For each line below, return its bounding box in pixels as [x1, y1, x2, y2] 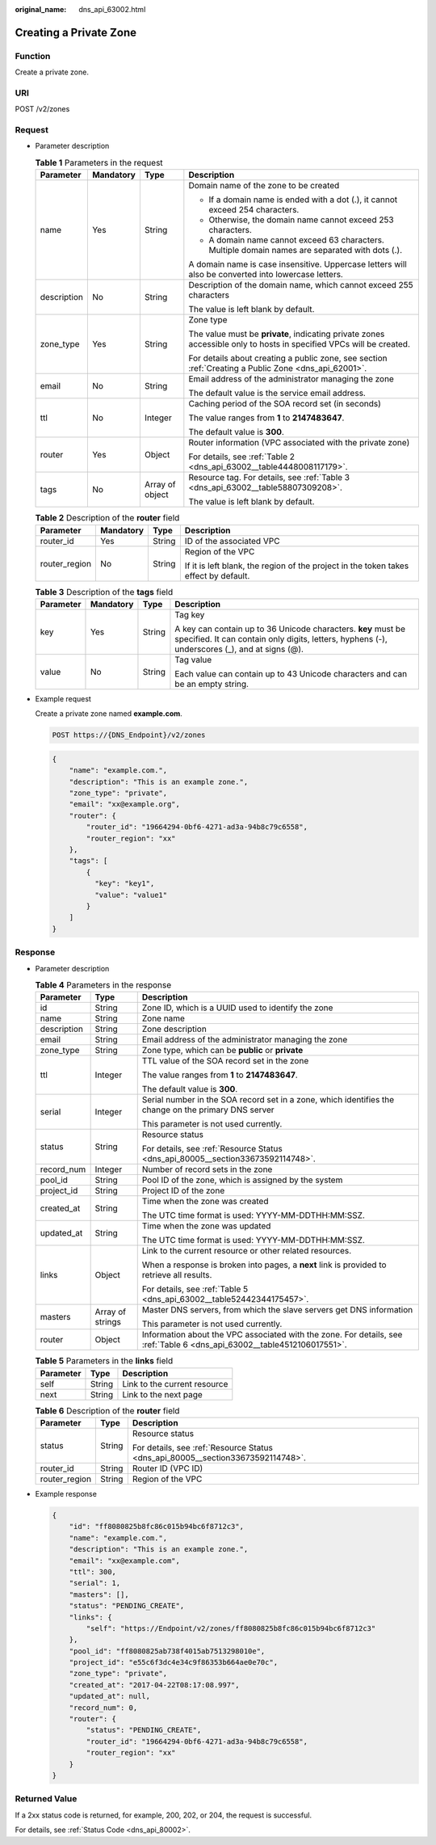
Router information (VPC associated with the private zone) [188, 437, 410, 449]
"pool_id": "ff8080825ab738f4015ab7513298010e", [69, 1646, 266, 1656]
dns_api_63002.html [78, 5, 146, 14]
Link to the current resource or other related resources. [141, 1245, 352, 1257]
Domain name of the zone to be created [188, 180, 340, 192]
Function [15, 50, 51, 61]
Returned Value [15, 1793, 78, 1805]
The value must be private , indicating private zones [188, 328, 385, 339]
